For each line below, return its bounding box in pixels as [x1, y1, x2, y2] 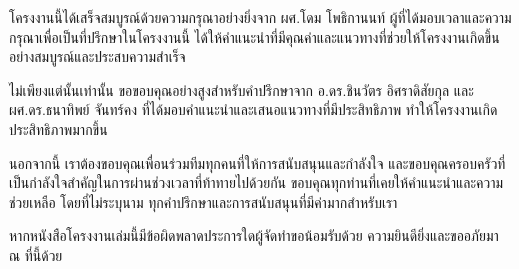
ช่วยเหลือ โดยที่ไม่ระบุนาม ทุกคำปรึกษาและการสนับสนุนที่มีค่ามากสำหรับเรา [9, 191, 398, 212]
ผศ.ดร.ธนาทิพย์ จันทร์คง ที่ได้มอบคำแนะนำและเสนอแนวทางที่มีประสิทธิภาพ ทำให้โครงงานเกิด [9, 99, 498, 120]
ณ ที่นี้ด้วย [9, 244, 63, 265]
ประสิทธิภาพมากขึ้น [9, 118, 108, 139]
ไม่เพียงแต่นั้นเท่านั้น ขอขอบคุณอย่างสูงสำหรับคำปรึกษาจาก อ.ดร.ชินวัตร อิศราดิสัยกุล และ [9, 79, 474, 100]
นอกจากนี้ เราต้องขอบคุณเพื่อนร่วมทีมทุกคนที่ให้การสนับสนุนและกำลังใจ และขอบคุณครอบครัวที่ [9, 152, 506, 173]
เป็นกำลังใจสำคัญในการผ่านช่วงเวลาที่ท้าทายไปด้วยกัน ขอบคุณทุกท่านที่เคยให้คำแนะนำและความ [9, 172, 504, 193]
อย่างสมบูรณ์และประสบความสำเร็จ [9, 46, 186, 67]
